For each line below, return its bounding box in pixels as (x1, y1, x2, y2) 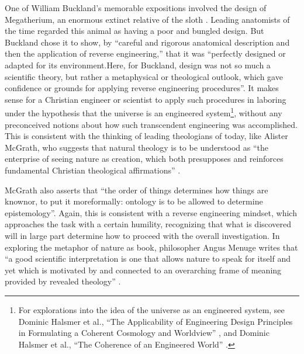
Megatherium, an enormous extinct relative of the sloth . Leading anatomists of (5, 13, 290, 25)
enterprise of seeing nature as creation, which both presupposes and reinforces (5, 152, 284, 165)
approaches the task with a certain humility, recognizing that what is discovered (5, 218, 292, 230)
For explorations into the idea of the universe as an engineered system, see (18, 303, 285, 315)
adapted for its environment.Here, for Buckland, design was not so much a (5, 58, 271, 71)
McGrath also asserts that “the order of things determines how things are (5, 183, 268, 196)
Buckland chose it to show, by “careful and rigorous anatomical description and (5, 36, 290, 48)
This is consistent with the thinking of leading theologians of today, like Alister (5, 130, 288, 142)
